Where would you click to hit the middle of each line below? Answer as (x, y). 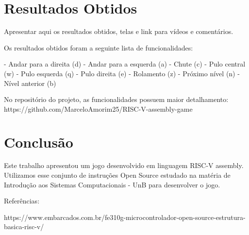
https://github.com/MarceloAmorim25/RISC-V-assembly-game (98, 109)
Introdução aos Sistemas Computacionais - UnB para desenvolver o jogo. (112, 184)
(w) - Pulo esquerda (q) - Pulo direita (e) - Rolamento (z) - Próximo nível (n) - (122, 73)
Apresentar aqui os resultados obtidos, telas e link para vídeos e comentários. (119, 31)
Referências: (22, 201)
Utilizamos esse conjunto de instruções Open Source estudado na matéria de (117, 175)
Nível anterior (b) (30, 83)
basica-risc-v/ (24, 227)
